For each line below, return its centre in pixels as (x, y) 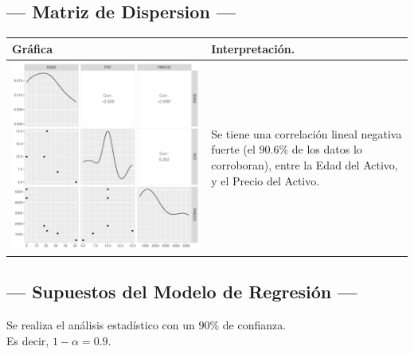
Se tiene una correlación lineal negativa (307, 133)
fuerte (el (233, 149)
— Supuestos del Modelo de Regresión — (182, 292)
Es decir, (28, 340)
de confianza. (254, 325)
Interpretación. (253, 48)
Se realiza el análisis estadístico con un (101, 325)
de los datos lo (327, 149)
